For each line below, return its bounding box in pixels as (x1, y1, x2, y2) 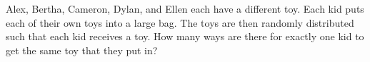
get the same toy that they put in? (6, 42, 158, 57)
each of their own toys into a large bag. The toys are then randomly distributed (6, 15, 354, 30)
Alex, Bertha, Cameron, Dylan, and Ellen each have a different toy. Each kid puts (6, 1, 364, 15)
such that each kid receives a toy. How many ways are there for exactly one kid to (6, 29, 364, 44)
